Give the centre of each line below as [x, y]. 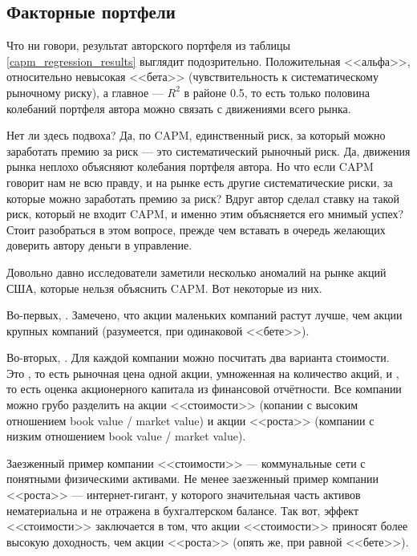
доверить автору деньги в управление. [99, 245]
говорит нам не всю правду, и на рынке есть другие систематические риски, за [200, 182]
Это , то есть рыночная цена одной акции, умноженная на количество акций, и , [203, 373]
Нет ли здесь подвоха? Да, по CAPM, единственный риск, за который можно [196, 135]
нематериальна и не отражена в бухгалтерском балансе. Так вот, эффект [183, 510]
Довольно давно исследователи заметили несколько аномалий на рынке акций [196, 272]
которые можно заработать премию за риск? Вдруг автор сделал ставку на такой [203, 198]
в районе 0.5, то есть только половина [277, 92]
